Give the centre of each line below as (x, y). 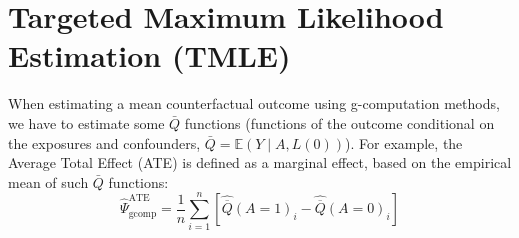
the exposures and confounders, (104, 142)
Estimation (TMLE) (149, 55)
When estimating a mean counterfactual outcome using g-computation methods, (254, 103)
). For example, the (404, 142)
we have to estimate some (86, 122)
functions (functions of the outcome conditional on (339, 122)
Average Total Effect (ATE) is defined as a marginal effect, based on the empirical (260, 162)
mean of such (48, 181)
